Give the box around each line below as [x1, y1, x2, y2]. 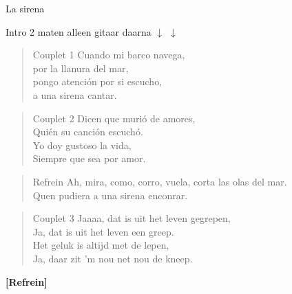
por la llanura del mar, [32, 60, 129, 75]
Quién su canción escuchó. [32, 124, 143, 139]
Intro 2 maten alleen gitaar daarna [6, 24, 152, 38]
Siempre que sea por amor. [32, 151, 146, 166]
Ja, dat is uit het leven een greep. [32, 224, 174, 238]
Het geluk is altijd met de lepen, [32, 238, 169, 252]
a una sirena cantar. [32, 87, 117, 102]
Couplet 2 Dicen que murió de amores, [32, 111, 196, 125]
